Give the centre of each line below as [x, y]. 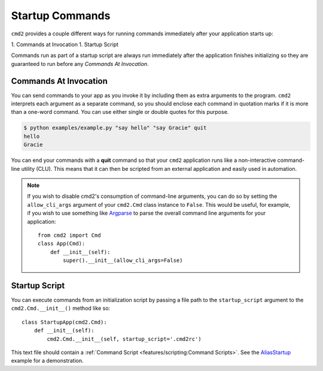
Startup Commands [61, 16]
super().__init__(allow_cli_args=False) [123, 260]
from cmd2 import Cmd [69, 235]
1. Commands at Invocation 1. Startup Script [65, 44]
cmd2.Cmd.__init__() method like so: [61, 308]
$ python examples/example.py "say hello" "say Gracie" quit [115, 128]
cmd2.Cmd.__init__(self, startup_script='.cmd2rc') [124, 339]
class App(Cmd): [62, 244]
